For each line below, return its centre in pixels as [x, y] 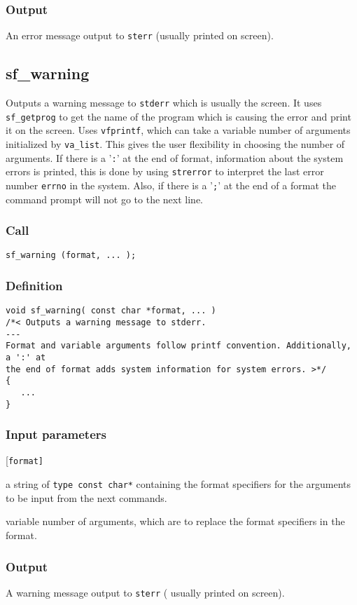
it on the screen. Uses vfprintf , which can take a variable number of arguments [178, 130]
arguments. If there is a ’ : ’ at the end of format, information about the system [175, 157]
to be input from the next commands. [86, 497]
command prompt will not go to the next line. [104, 199]
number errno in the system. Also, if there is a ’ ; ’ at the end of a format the [171, 185]
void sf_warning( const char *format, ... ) [111, 311]
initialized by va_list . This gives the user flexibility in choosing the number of [175, 144]
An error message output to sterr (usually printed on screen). [140, 35]
